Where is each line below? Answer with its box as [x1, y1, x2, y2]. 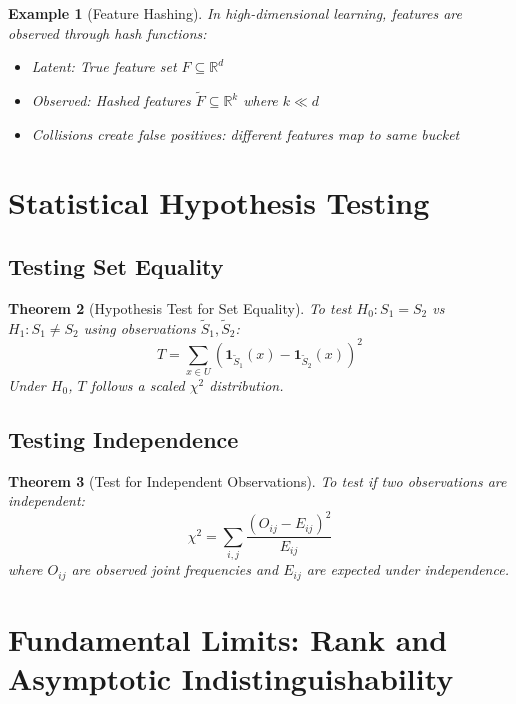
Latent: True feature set [31, 56, 177, 77]
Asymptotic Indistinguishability [8, 658, 454, 699]
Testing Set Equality [8, 250, 224, 281]
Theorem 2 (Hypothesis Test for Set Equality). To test [8, 297, 352, 318]
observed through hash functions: [8, 22, 207, 43]
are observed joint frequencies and [71, 559, 279, 580]
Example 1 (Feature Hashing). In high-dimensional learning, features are [8, 3, 462, 23]
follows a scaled [90, 375, 185, 395]
